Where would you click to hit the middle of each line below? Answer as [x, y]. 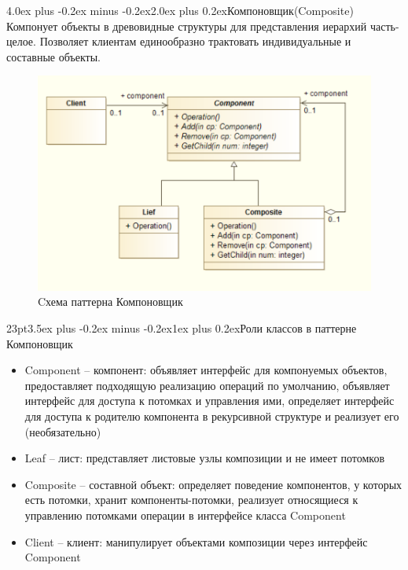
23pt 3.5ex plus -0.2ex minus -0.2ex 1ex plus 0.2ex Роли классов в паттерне [182, 328]
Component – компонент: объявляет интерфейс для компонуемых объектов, [206, 370]
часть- [384, 26]
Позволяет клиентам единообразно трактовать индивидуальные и [195, 41]
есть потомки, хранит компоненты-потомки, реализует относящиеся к [191, 500]
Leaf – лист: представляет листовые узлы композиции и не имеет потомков [204, 458]
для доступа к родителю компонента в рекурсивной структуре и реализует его [212, 416]
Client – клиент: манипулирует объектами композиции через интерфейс [196, 541]
